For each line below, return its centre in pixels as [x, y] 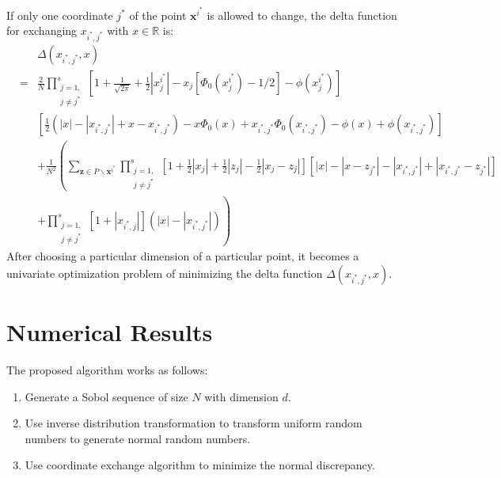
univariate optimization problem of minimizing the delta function [165, 273]
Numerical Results [110, 331]
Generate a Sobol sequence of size [106, 396]
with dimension [241, 396]
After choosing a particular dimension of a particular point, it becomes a [183, 256]
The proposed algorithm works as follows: [107, 369]
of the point [158, 15]
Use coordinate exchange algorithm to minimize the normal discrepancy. [200, 465]
